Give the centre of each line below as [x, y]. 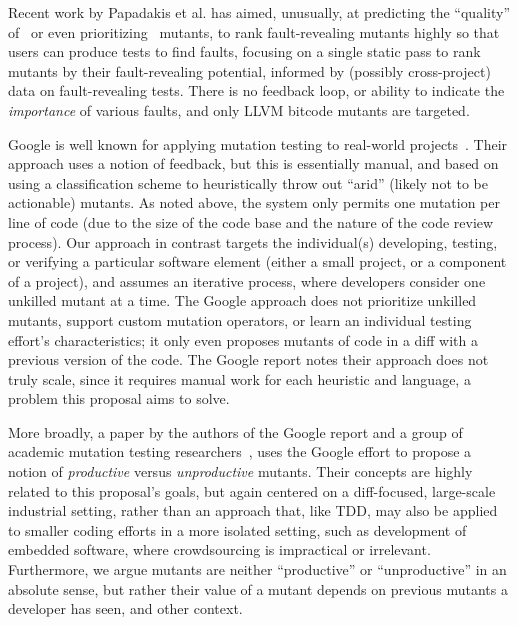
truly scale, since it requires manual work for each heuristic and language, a [239, 378]
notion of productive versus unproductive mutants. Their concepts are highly [240, 471]
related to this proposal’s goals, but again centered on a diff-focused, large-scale [252, 490]
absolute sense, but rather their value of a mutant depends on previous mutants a [258, 588]
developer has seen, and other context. [125, 608]
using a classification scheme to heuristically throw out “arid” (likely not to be [248, 182]
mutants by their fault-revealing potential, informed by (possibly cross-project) [249, 70]
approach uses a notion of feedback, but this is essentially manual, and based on [253, 163]
